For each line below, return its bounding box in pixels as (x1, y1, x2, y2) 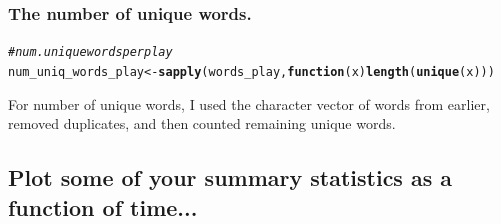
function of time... (8, 191, 198, 222)
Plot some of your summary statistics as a (8, 162, 453, 193)
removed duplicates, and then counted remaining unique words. (8, 113, 396, 134)
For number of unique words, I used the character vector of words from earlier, (8, 93, 490, 114)
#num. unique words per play (8, 45, 173, 60)
